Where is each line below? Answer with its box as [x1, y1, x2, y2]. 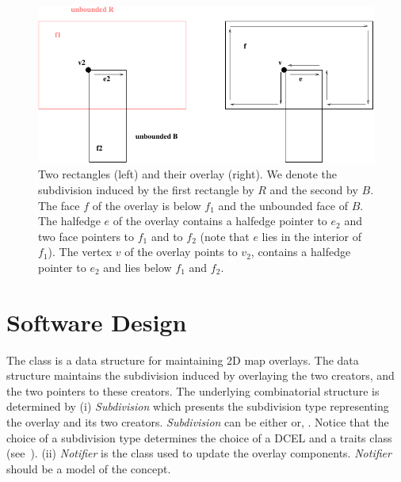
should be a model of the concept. [6, 460, 171, 476]
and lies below [103, 258, 172, 275]
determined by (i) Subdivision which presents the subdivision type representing [6, 398, 389, 415]
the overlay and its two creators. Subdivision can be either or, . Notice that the [6, 413, 389, 430]
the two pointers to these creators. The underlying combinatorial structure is [6, 382, 380, 399]
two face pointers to [38, 228, 135, 244]
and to [151, 228, 183, 244]
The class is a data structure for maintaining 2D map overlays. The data [6, 351, 359, 368]
